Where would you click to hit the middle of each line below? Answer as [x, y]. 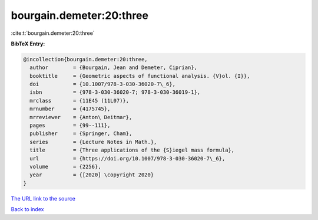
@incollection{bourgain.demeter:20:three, [85, 59]
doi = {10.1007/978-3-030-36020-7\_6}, [103, 84]
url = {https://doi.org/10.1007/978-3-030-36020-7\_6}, [127, 158]
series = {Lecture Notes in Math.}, [93, 142]
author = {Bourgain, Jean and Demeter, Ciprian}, [113, 68]
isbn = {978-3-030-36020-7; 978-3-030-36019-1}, [115, 92]
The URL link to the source [43, 198]
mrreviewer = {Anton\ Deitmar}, [81, 117]
